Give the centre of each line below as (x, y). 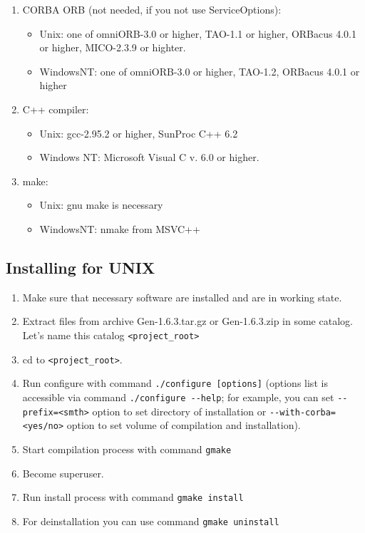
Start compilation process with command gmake (127, 449)
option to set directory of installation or (179, 411)
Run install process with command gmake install (133, 497)
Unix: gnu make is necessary (101, 205)
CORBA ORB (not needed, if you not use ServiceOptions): (152, 9)
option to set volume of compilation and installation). (184, 425)
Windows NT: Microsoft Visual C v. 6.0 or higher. (149, 157)
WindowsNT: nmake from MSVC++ (120, 228)
